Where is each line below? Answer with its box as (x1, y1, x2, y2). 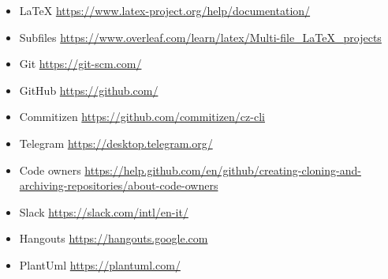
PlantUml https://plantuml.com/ (19, 256, 181, 273)
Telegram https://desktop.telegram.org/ (19, 134, 213, 151)
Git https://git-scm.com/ (19, 55, 142, 72)
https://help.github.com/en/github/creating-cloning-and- (84, 161, 361, 178)
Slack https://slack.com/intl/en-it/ (19, 203, 188, 220)
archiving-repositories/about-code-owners (19, 177, 218, 194)
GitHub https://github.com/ (19, 81, 159, 98)
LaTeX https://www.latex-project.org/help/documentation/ (19, 2, 311, 18)
